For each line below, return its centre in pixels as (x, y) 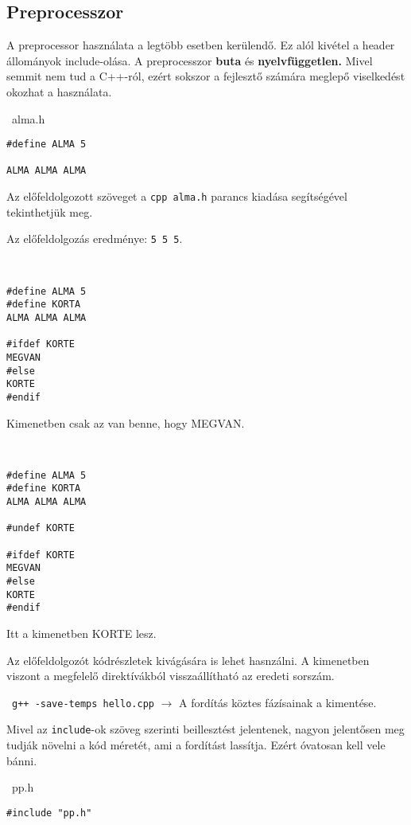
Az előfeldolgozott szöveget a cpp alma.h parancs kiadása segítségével (177, 196)
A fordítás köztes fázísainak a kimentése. (278, 702)
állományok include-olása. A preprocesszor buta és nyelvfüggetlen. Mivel (190, 60)
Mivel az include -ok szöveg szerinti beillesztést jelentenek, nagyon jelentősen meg (205, 729)
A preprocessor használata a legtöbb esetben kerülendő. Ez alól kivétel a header (201, 45)
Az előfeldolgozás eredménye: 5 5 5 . (95, 239)
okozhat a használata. (59, 91)
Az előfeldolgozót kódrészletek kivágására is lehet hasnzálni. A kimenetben (188, 660)
